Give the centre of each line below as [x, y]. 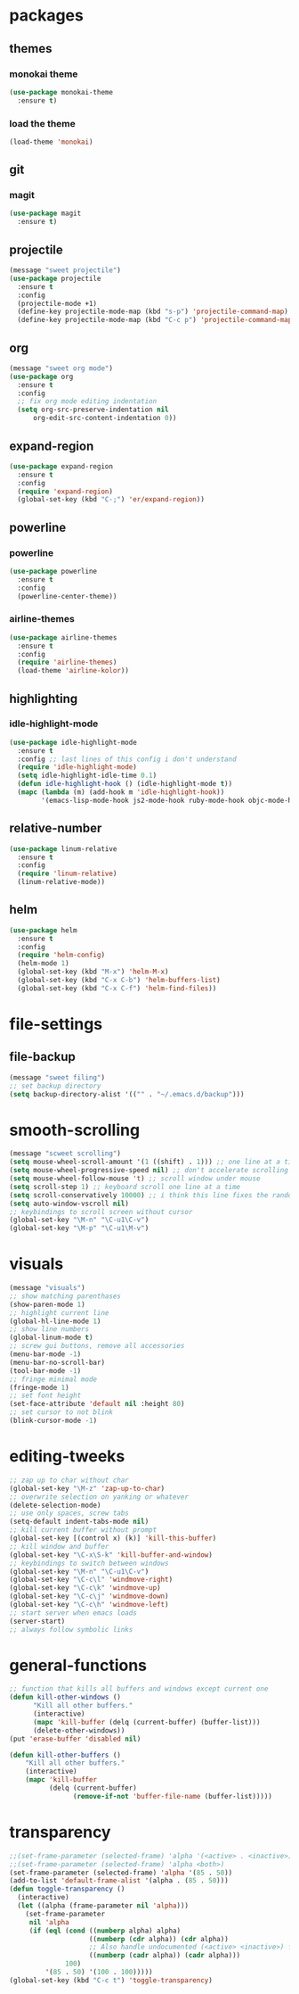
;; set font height [45, 1396]
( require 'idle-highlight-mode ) [77, 767]
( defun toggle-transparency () [67, 1889]
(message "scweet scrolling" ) [65, 1154]
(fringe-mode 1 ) [39, 1387]
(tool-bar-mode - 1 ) [45, 1370]
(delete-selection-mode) [55, 1505]
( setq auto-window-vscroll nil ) [69, 1204]
